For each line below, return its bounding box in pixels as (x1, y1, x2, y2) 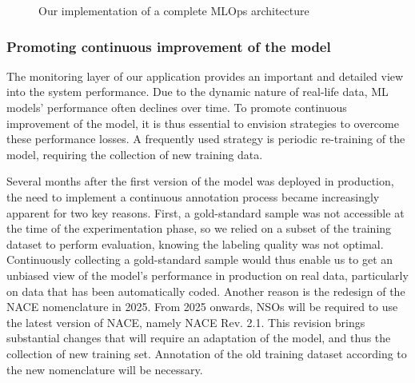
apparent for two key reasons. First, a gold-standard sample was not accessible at (6, 204, 405, 221)
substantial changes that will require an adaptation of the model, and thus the (6, 329, 391, 346)
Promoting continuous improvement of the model (6, 36, 331, 56)
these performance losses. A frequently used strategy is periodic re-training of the (6, 130, 405, 147)
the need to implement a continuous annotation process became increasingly (6, 188, 380, 205)
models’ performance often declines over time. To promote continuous (6, 99, 347, 115)
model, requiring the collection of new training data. (6, 146, 263, 162)
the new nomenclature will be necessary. (6, 361, 203, 377)
